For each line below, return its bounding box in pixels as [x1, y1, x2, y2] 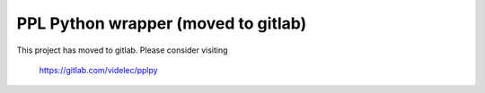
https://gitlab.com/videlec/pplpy [39, 64, 158, 75]
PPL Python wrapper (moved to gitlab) [16, 13, 307, 33]
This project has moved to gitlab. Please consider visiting [16, 45, 228, 55]
